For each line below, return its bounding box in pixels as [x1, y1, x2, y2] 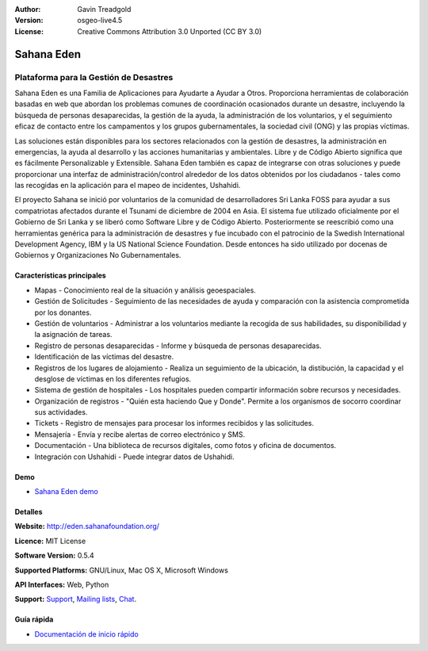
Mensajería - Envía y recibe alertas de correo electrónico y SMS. [34, 429, 246, 439]
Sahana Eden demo [34, 487, 98, 496]
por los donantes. [34, 308, 92, 317]
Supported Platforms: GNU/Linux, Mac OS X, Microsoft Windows [14, 565, 229, 575]
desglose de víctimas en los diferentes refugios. [34, 373, 192, 384]
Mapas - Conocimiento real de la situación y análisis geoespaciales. [34, 285, 257, 295]
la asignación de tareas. [34, 330, 113, 339]
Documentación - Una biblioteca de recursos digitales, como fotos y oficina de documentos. [34, 441, 337, 450]
